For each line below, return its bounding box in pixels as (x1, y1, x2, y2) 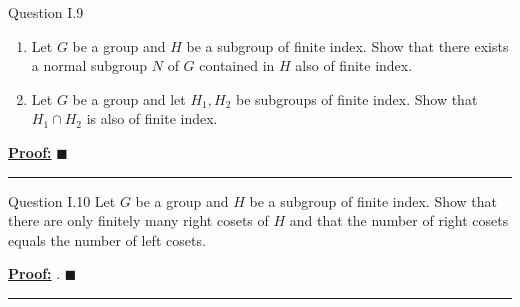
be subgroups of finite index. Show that (235, 88, 478, 109)
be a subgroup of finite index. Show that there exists (186, 35, 509, 56)
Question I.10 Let (8, 190, 116, 211)
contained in (199, 55, 275, 76)
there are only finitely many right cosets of (8, 210, 269, 231)
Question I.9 (8, 2, 84, 22)
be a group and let (72, 88, 186, 109)
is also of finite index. (86, 108, 218, 129)
